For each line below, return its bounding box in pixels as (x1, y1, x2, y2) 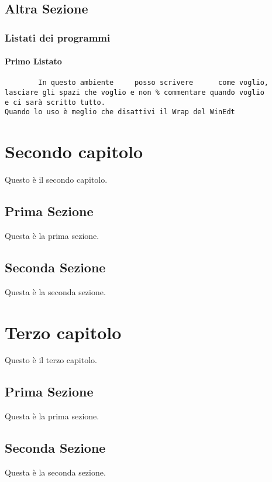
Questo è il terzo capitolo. (5, 354, 97, 366)
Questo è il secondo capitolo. (5, 173, 108, 186)
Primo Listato (5, 55, 62, 67)
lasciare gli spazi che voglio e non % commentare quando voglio (5, 88, 264, 97)
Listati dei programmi (5, 30, 111, 45)
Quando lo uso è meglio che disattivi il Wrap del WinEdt (5, 108, 235, 117)
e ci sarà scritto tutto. (5, 98, 105, 107)
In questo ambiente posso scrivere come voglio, (38, 78, 269, 87)
